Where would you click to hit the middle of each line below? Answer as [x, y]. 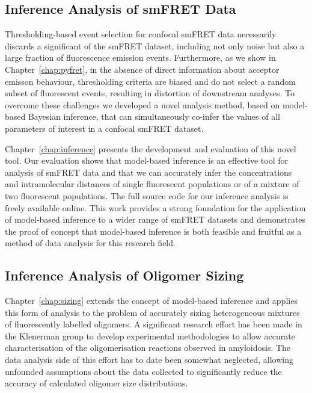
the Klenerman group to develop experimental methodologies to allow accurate [150, 336]
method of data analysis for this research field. [90, 243]
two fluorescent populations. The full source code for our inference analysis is [147, 195]
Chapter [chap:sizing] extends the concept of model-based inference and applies [151, 301]
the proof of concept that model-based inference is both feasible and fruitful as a [153, 231]
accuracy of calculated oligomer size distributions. [96, 383]
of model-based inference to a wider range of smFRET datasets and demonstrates [155, 219]
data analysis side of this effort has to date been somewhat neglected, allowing [149, 360]
